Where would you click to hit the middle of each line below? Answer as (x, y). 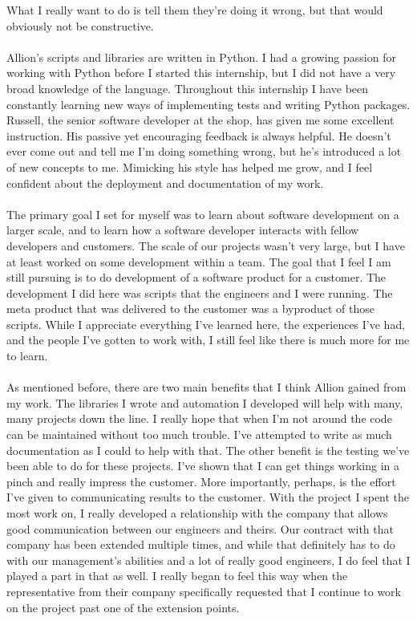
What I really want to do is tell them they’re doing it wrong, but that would (195, 10)
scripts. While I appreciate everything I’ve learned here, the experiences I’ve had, (206, 324)
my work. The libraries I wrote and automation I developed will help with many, (205, 402)
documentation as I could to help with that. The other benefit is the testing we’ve (208, 450)
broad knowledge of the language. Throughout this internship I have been (188, 88)
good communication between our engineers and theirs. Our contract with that (200, 528)
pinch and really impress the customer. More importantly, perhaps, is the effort (201, 481)
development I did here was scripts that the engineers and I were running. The (200, 292)
